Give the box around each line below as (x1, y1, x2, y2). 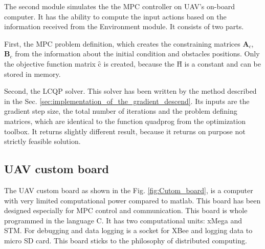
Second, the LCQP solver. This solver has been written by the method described (4, 86, 257, 96)
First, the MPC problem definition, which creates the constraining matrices (4, 38, 240, 49)
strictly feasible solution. (4, 136, 81, 147)
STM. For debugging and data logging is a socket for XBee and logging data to (4, 225, 253, 236)
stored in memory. (4, 68, 61, 79)
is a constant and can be (184, 58, 261, 69)
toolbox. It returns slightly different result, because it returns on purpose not (4, 126, 246, 136)
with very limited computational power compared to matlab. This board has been (4, 195, 261, 205)
